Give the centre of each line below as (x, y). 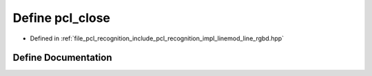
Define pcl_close (61, 18)
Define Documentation (62, 58)
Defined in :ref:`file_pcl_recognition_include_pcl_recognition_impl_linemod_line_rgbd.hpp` (157, 38)
